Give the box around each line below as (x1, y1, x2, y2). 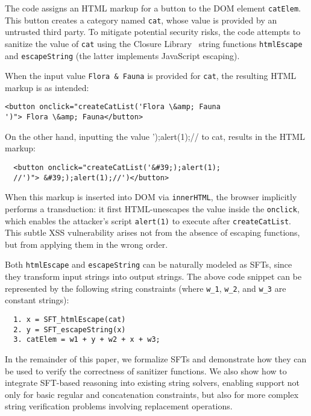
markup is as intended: (5, 81, 89, 93)
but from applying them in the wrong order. (5, 238, 168, 250)
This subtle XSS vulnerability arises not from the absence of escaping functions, (5, 226, 300, 239)
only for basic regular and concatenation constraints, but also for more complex (5, 388, 299, 400)
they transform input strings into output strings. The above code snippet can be (5, 270, 302, 283)
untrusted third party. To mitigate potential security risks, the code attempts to (5, 25, 301, 38)
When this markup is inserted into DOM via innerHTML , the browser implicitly (5, 191, 297, 203)
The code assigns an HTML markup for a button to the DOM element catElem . (5, 2, 301, 14)
